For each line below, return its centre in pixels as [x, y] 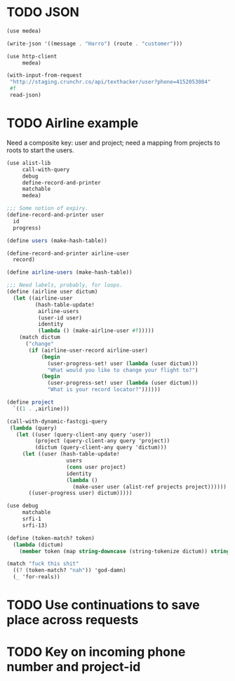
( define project [30, 402]
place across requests [73, 620]
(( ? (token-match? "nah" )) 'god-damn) [70, 570]
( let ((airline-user [43, 298]
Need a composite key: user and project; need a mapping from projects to [113, 143]
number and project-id [74, 667]
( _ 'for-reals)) [36, 577]
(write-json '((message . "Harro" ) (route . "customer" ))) [95, 44]
